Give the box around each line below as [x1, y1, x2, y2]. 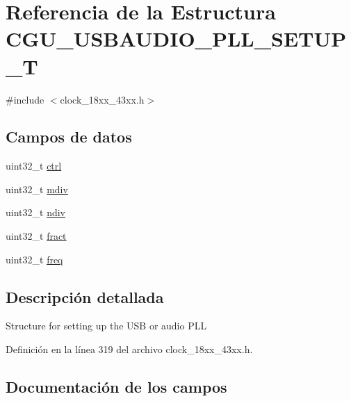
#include [6, 92, 44, 106]
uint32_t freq [6, 252, 63, 266]
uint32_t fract [6, 229, 67, 243]
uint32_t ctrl [6, 158, 62, 173]
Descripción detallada [6, 286, 164, 307]
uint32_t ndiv [6, 205, 65, 220]
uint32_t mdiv [6, 181, 68, 196]
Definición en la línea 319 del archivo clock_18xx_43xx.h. [6, 342, 253, 357]
